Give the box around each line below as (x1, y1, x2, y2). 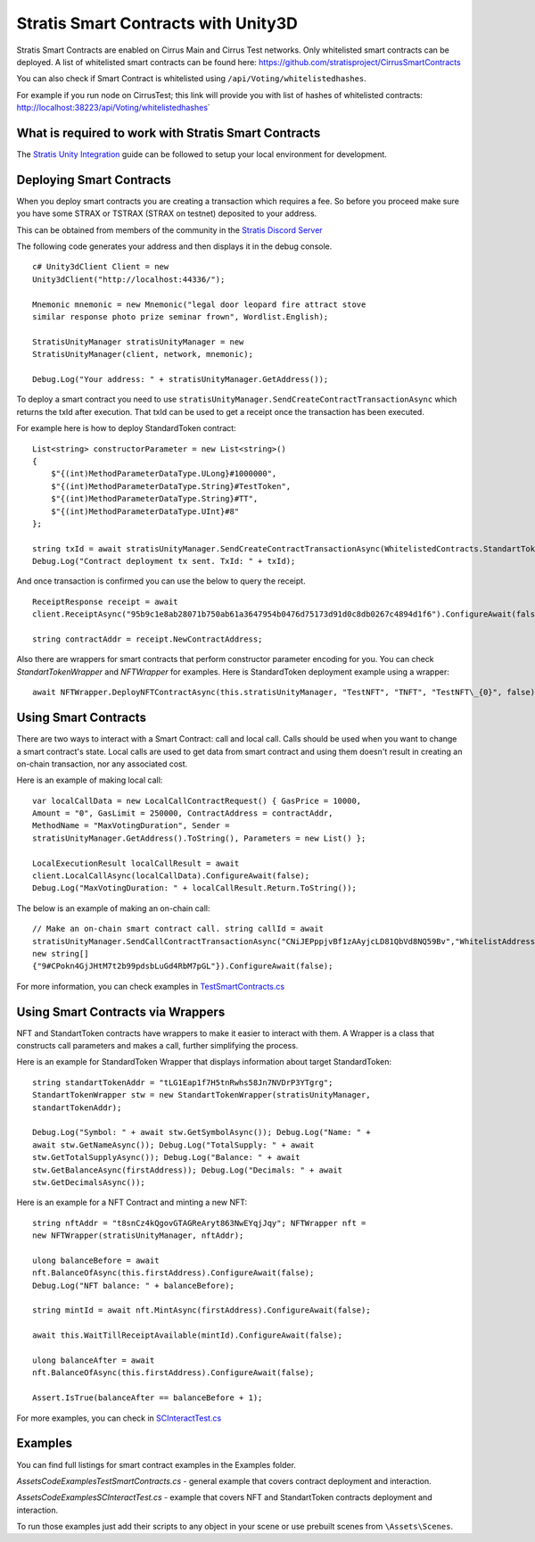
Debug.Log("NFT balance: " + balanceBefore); (32, 1281, 235, 1290)
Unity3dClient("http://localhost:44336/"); (32, 274, 226, 285)
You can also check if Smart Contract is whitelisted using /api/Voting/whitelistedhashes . (16, 73, 367, 84)
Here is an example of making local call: (16, 775, 163, 785)
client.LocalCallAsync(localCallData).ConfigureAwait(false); (32, 871, 310, 881)
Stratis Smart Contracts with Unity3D (16, 13, 298, 33)
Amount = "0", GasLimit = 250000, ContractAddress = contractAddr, (32, 808, 333, 818)
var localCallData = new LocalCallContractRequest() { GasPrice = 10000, (32, 795, 362, 806)
